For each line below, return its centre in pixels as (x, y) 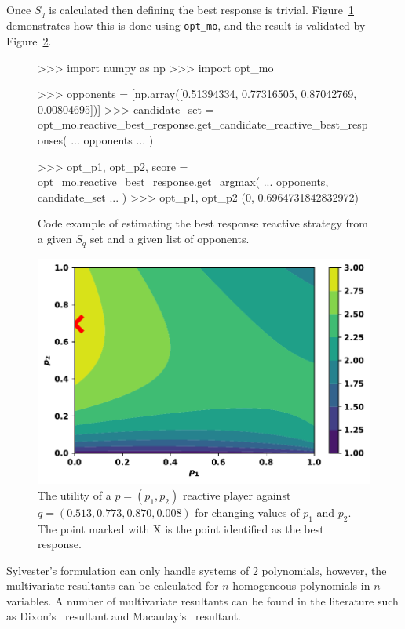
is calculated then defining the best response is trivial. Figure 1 (202, 9)
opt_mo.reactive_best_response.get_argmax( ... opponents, (183, 182)
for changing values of (247, 512)
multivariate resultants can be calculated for (113, 585)
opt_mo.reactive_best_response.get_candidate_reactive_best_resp (203, 124)
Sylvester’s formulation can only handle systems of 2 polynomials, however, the (197, 570)
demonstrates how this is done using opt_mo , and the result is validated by (186, 25)
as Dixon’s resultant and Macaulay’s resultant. (124, 616)
